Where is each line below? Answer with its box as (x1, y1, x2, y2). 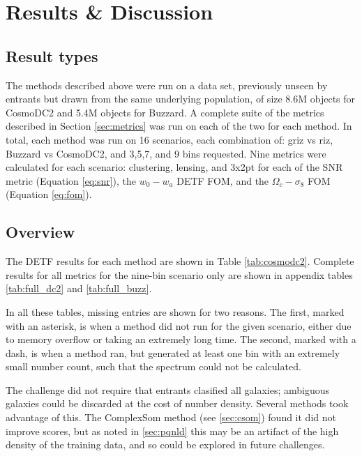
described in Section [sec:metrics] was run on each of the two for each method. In (6, 119, 352, 133)
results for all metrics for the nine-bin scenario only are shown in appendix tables (6, 267, 353, 282)
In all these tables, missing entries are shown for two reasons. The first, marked (6, 304, 345, 319)
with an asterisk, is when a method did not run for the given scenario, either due (6, 318, 352, 333)
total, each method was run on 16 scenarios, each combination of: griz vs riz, (6, 132, 333, 146)
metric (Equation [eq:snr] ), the (6, 173, 137, 188)
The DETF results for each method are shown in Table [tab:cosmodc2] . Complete (6, 254, 354, 268)
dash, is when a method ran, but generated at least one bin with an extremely (6, 345, 340, 360)
